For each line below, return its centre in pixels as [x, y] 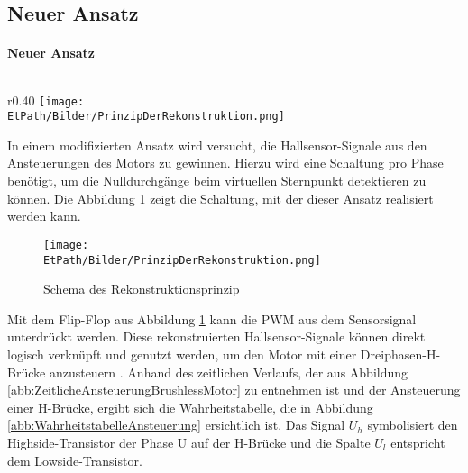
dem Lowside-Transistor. [75, 460]
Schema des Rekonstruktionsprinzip [142, 289]
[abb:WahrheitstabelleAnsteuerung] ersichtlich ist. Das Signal [176, 425]
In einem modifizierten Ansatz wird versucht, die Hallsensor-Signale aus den [217, 145]
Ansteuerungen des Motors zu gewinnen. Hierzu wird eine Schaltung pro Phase [225, 163]
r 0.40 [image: [46, 100]
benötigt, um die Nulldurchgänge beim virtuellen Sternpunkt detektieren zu [217, 181]
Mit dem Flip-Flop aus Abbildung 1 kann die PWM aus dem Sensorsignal [212, 318]
